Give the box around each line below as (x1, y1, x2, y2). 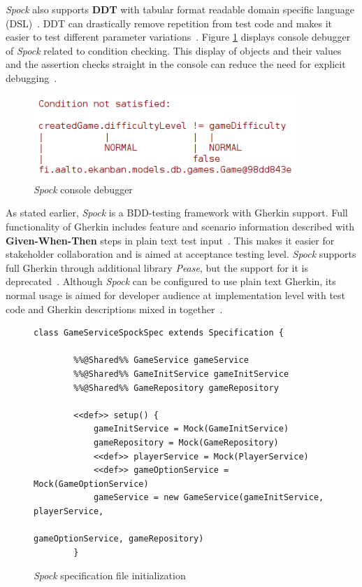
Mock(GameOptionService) (34, 478, 149, 489)
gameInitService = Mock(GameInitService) (93, 424, 289, 434)
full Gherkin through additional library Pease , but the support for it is (6, 260, 308, 275)
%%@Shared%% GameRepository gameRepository (73, 382, 279, 393)
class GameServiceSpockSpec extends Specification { (34, 328, 284, 338)
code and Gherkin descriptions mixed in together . (6, 301, 223, 316)
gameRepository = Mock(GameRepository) (93, 437, 279, 448)
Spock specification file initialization (34, 568, 186, 583)
